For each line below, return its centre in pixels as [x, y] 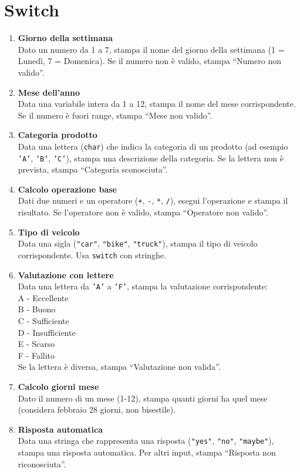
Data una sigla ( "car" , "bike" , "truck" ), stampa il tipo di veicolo [138, 243]
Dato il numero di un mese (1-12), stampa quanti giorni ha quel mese [143, 398]
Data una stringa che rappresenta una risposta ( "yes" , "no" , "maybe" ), [146, 441]
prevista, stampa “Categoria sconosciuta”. [93, 169]
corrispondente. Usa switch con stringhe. [92, 254]
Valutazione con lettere [66, 274]
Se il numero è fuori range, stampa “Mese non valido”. [115, 115]
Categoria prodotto [58, 135]
